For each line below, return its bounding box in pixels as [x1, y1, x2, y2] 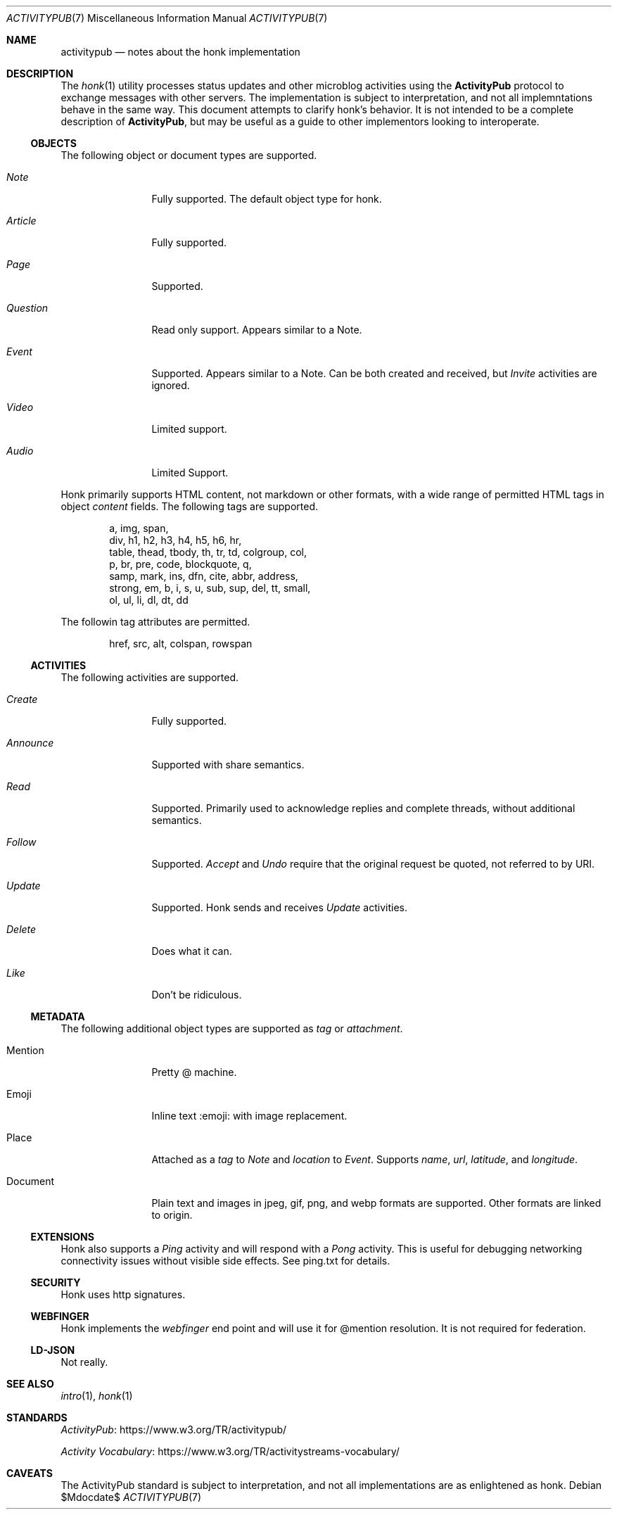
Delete [6, 923, 37, 935]
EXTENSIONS [30, 1231, 94, 1243]
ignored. [151, 379, 190, 391]
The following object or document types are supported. [61, 149, 317, 161]
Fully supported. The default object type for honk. [151, 193, 382, 205]
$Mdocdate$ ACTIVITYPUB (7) [61, 1491, 202, 1503]
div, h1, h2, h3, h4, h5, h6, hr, [109, 534, 242, 546]
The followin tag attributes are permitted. [61, 616, 250, 628]
